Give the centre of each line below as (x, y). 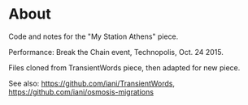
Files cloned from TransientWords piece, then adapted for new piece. (124, 67)
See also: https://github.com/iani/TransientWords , (91, 83)
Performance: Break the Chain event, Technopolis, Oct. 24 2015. (116, 52)
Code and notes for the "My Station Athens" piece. (94, 36)
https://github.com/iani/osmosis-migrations (81, 92)
